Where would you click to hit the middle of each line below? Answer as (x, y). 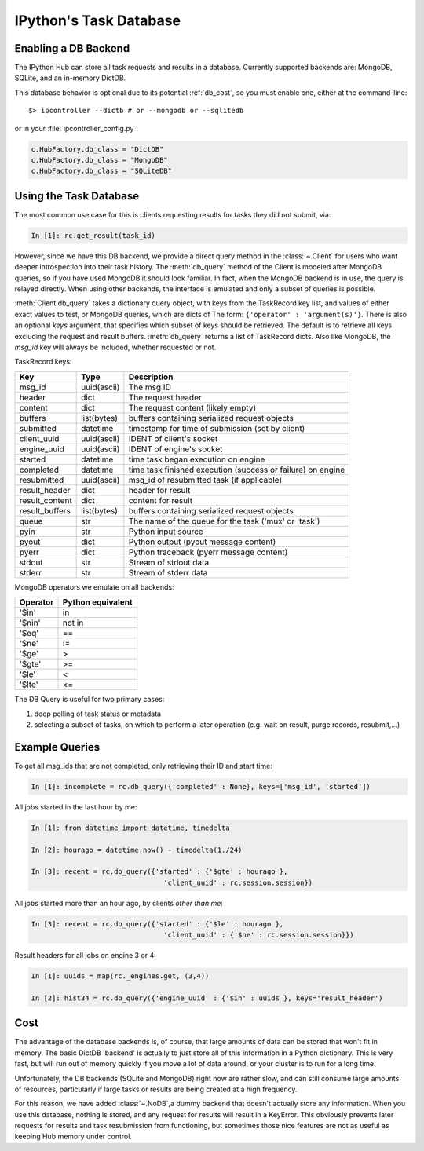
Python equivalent (97, 602)
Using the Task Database (77, 196)
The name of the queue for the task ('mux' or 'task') (224, 521)
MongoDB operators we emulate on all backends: (94, 587)
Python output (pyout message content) (202, 542)
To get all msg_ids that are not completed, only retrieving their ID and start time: (143, 766)
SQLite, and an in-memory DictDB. (70, 78)
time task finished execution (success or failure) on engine (237, 470)
